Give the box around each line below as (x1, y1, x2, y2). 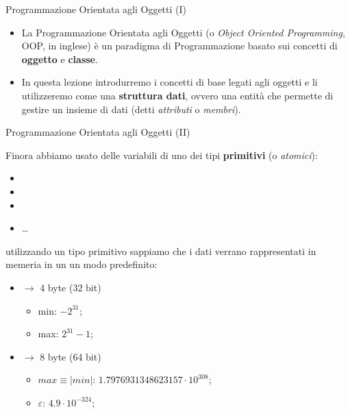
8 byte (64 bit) (40, 349, 101, 363)
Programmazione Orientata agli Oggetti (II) (5, 125, 190, 139)
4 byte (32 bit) (40, 280, 101, 294)
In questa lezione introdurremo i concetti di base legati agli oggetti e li (21, 75, 318, 89)
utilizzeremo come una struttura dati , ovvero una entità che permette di (21, 88, 334, 102)
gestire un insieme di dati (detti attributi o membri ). (21, 101, 241, 116)
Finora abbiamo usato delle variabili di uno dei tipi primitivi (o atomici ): (5, 147, 318, 162)
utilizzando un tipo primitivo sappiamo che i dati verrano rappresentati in (5, 243, 316, 258)
